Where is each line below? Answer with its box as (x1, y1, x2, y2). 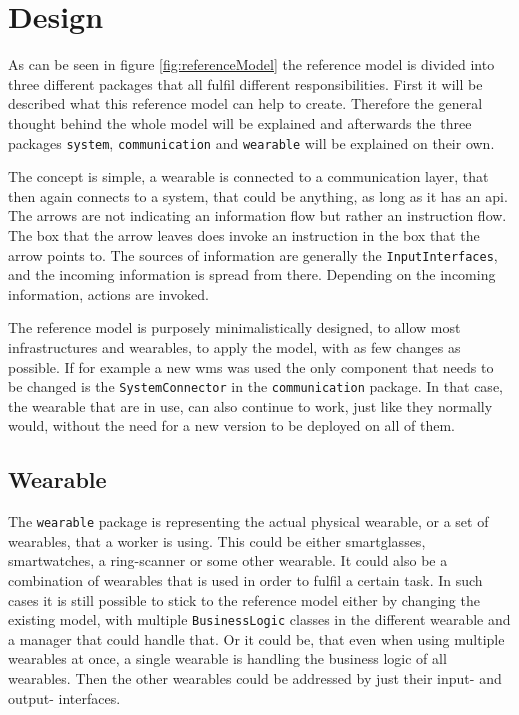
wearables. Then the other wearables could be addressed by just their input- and (8, 668, 502, 689)
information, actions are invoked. (8, 283, 209, 304)
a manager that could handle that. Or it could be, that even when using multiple (8, 628, 505, 649)
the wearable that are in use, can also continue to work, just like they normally (8, 395, 493, 416)
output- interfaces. (8, 687, 121, 708)
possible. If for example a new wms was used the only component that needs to (8, 356, 494, 377)
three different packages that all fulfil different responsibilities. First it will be (8, 73, 483, 94)
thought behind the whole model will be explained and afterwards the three (8, 112, 472, 133)
